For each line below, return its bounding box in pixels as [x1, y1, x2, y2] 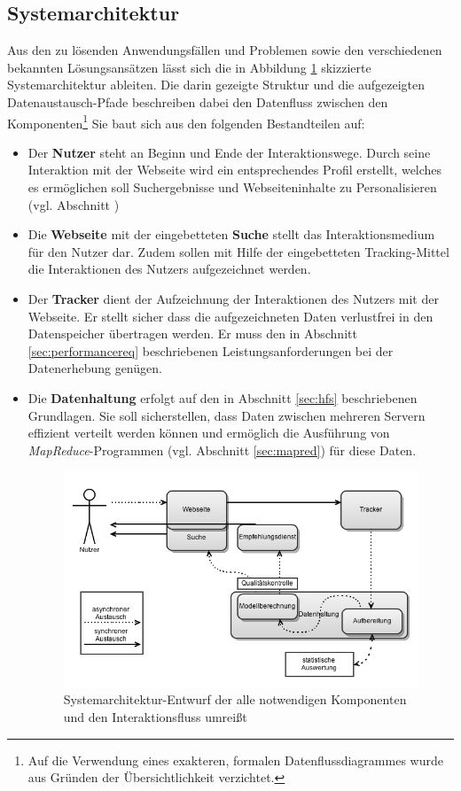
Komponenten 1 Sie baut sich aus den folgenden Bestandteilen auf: [7, 111, 365, 132]
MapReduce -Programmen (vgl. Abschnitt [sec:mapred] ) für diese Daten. [27, 440, 417, 459]
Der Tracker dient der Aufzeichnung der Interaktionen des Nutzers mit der [27, 289, 439, 307]
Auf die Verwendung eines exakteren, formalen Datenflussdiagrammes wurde [27, 750, 443, 769]
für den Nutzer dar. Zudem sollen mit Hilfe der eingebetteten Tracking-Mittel [27, 242, 449, 260]
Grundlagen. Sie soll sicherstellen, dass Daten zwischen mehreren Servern [27, 406, 426, 424]
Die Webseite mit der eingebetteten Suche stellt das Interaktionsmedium [27, 225, 435, 244]
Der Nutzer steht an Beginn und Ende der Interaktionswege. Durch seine [27, 143, 431, 161]
